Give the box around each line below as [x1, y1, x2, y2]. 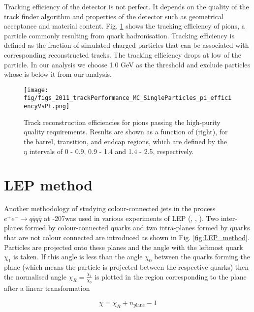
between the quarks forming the [154, 251, 250, 262]
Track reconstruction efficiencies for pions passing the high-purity [24, 117, 221, 127]
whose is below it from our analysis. [4, 69, 112, 79]
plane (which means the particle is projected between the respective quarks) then [4, 261, 249, 272]
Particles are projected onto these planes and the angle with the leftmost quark [4, 242, 243, 252]
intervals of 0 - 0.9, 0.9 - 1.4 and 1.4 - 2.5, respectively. [29, 146, 194, 156]
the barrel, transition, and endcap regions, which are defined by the [24, 136, 227, 146]
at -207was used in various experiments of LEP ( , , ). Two [44, 213, 219, 223]
